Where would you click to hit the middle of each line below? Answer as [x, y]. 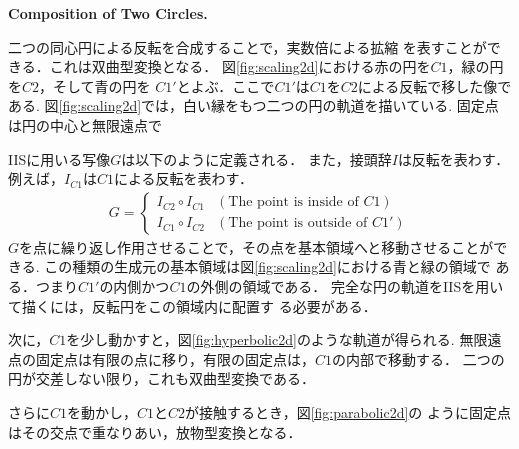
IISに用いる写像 [59, 158]
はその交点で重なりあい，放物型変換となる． [155, 431]
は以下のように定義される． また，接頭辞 [256, 158]
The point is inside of [293, 202]
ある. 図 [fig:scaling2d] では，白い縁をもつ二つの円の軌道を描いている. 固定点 [253, 105]
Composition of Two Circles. [108, 13]
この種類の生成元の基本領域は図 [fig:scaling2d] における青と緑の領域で [267, 266]
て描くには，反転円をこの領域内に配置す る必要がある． [192, 305]
